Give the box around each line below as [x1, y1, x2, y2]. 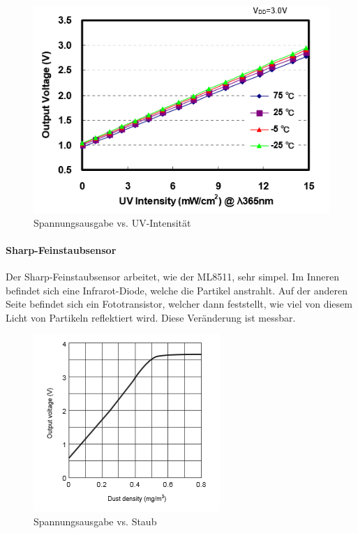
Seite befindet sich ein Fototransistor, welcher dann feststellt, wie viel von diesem [6, 296, 352, 311]
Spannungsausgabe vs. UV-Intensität [33, 215, 191, 230]
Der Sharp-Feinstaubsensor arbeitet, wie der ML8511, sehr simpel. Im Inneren [6, 269, 340, 283]
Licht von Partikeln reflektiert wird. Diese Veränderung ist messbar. [6, 310, 296, 324]
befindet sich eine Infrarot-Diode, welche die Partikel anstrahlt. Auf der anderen [6, 283, 348, 297]
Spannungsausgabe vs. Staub [33, 513, 157, 528]
